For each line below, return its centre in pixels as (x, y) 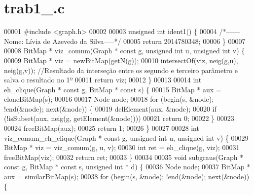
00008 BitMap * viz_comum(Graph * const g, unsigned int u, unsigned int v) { (125, 51)
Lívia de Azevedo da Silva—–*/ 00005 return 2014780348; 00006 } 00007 (135, 41)
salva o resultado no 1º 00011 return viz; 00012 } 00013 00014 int (103, 80)
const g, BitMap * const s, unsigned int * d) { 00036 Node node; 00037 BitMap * (127, 167)
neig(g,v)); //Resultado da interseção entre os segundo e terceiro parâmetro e (121, 70)
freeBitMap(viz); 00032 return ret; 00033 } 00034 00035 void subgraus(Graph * (124, 157)
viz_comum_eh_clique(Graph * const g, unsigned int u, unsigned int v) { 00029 (126, 137)
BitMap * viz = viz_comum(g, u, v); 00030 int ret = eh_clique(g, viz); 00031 (122, 147)
